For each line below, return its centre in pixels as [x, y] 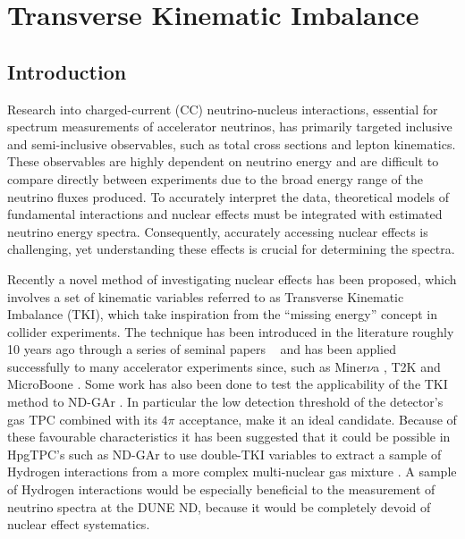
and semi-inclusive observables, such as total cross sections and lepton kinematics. [232, 143]
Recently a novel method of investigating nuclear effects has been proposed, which [232, 278]
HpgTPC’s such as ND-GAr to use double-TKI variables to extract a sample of [224, 454]
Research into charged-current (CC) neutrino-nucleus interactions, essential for [223, 109]
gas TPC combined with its [82, 419]
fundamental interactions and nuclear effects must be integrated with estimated [225, 214]
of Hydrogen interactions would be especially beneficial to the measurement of [221, 489]
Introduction [67, 71]
